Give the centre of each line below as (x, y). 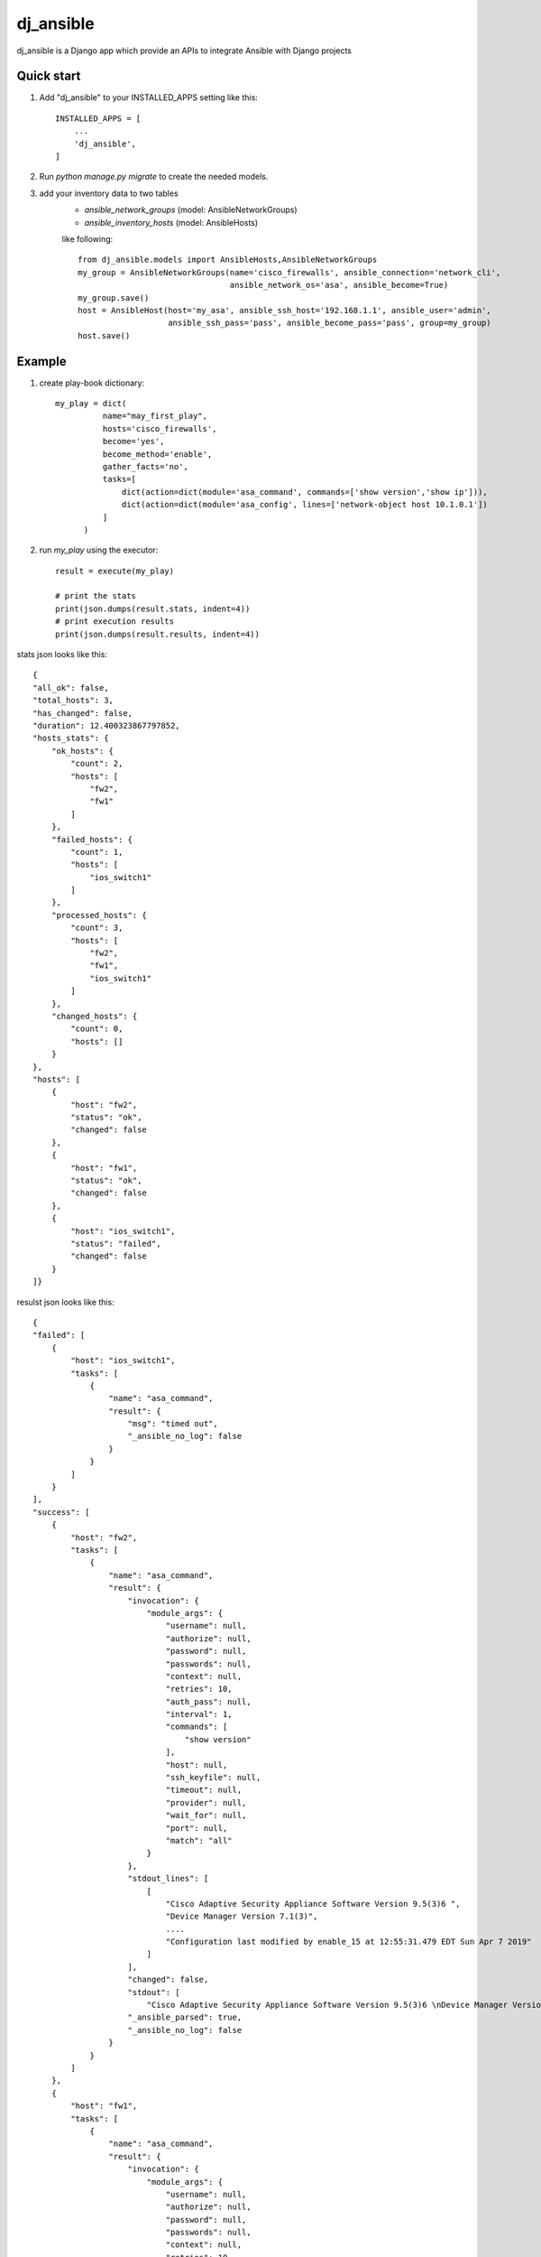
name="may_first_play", (155, 416)
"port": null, (197, 1828)
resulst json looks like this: (65, 1302)
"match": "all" (199, 1840)
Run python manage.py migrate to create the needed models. (154, 177)
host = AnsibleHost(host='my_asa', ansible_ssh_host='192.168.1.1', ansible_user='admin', (284, 310)
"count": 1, (97, 852)
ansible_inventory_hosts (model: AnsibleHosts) (171, 222)
